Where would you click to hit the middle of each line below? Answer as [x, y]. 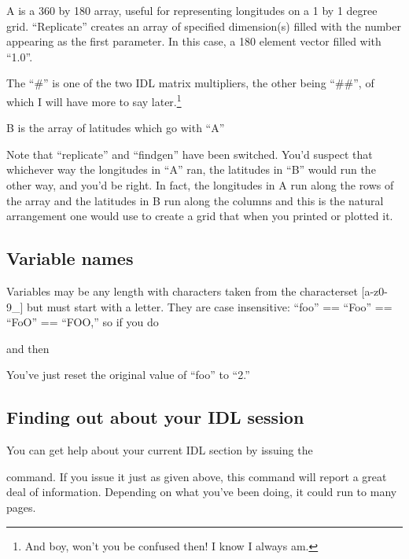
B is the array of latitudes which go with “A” [116, 128]
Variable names [70, 258]
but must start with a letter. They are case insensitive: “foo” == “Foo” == [210, 306]
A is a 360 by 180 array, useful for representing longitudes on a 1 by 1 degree [192, 10]
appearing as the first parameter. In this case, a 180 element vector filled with [194, 41]
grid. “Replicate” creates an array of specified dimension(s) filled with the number [204, 26]
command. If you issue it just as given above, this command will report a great [197, 476]
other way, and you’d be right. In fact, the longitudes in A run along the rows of [200, 185]
